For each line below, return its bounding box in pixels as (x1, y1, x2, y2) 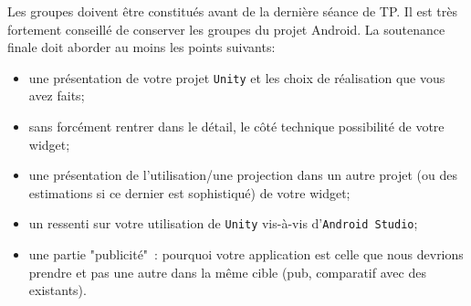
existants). (28, 280, 87, 300)
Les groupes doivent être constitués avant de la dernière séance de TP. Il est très (7, 2, 457, 20)
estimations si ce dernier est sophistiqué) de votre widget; (28, 183, 351, 202)
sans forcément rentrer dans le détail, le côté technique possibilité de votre (28, 117, 445, 136)
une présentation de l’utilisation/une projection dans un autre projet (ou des (28, 165, 457, 185)
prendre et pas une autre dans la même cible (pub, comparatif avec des (28, 262, 426, 281)
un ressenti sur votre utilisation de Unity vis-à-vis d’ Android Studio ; (28, 214, 418, 233)
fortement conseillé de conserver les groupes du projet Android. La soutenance (7, 19, 445, 38)
